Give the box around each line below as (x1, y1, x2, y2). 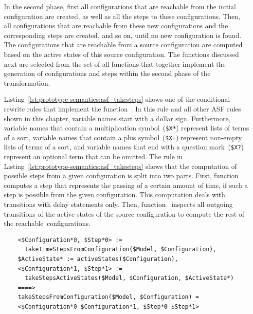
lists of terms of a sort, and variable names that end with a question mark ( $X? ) (4, 142, 244, 152)
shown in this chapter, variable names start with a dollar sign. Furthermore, (4, 113, 231, 123)
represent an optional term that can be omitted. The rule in (4, 151, 183, 162)
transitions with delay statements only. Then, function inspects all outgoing (4, 199, 233, 209)
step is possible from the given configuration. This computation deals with (4, 189, 225, 200)
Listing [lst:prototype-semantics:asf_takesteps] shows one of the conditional (4, 94, 230, 104)
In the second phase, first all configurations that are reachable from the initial (4, 1, 236, 11)
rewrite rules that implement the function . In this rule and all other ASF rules (4, 103, 241, 113)
